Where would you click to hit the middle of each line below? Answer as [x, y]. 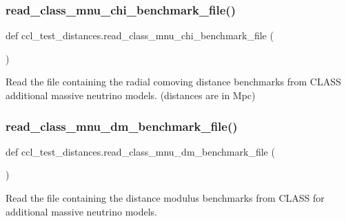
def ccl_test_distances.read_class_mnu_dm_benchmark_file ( [140, 151]
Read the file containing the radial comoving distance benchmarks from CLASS [173, 82]
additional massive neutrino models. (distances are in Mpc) [131, 95]
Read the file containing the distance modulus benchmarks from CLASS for [165, 198]
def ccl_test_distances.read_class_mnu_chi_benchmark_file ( [140, 35]
